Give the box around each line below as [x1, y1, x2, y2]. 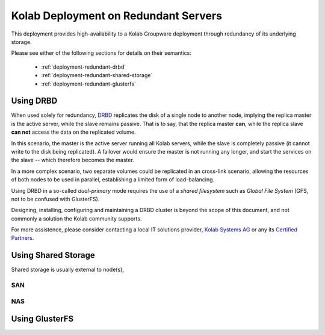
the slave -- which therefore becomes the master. [11, 157, 135, 164]
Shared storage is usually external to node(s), [11, 266, 125, 274]
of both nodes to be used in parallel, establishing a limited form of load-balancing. [11, 176, 215, 183]
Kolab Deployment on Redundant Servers [11, 9, 223, 22]
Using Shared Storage [11, 250, 96, 260]
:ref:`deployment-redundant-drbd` [41, 63, 126, 70]
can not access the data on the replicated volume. [11, 128, 136, 136]
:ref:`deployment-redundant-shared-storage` [41, 72, 153, 79]
